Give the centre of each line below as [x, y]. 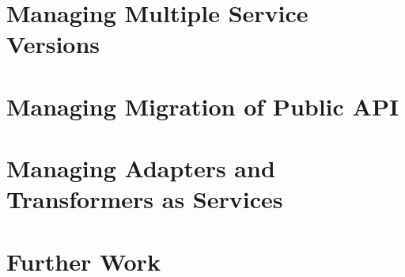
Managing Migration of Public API [203, 106]
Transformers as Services [145, 199]
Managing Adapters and [141, 168]
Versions [53, 44]
